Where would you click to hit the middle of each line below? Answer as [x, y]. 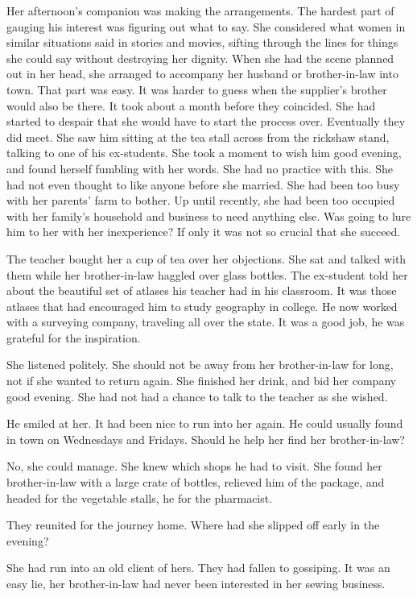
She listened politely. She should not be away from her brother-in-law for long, [200, 365]
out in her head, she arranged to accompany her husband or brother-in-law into [202, 74]
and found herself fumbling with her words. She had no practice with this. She [200, 168]
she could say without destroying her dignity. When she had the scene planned [200, 58]
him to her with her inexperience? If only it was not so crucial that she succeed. [204, 232]
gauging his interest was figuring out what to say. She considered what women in [206, 26]
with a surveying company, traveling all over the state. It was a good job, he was [206, 322]
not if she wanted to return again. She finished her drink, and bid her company [202, 381]
